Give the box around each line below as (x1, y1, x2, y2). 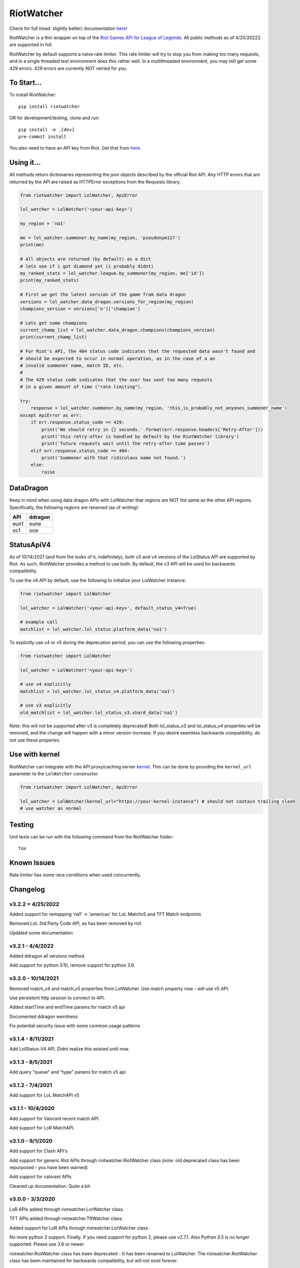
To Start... (9, 79, 42, 87)
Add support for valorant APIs (9, 1174, 72, 1180)
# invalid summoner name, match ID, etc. (20, 363, 125, 369)
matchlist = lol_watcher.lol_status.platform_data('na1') (20, 626, 167, 632)
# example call (20, 619, 58, 625)
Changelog (9, 885, 45, 894)
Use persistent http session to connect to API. (9, 995, 105, 1001)
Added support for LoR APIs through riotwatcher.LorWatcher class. (9, 1225, 149, 1231)
